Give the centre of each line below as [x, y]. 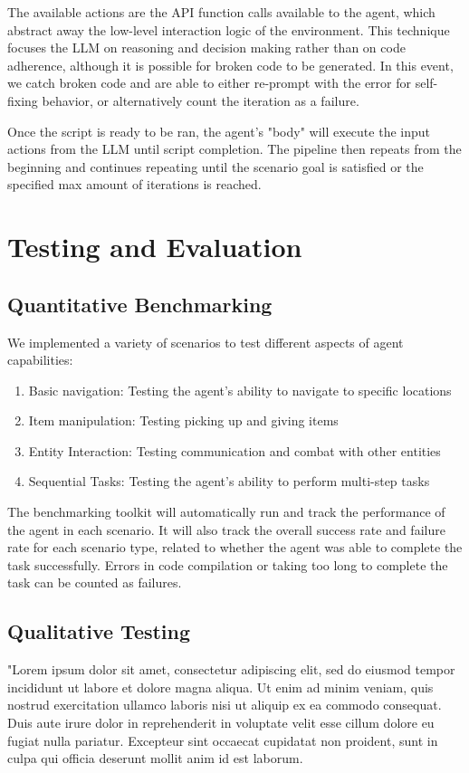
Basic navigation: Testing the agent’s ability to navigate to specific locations [240, 390]
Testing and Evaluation [155, 247]
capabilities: [40, 360]
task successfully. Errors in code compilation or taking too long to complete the [228, 564]
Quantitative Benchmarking [140, 304]
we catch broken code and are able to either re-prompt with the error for [209, 83]
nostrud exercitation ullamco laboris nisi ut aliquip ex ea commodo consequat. [225, 705]
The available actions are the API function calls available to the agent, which [221, 12]
